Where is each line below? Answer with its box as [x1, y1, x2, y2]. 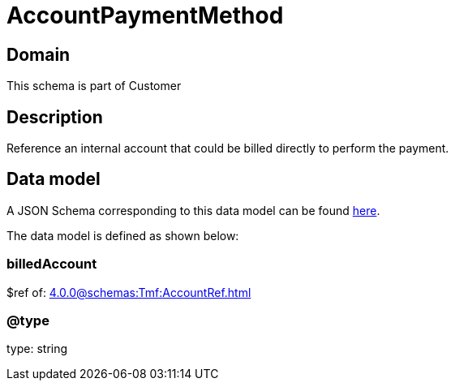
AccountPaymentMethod [6, 2, 284, 29]
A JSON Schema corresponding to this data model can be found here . [6, 203, 380, 217]
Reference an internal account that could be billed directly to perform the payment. [6, 141, 449, 156]
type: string [6, 342, 68, 356]
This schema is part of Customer [6, 79, 182, 93]
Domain [6, 44, 71, 65]
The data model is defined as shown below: [6, 228, 239, 243]
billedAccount [6, 256, 97, 273]
